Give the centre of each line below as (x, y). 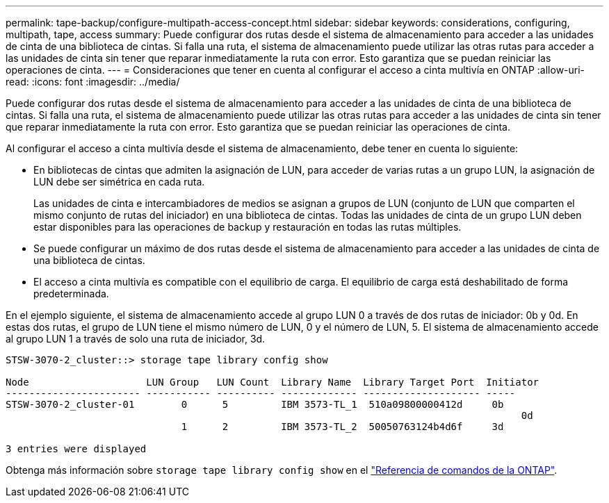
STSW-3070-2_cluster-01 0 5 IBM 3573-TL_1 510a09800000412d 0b (255, 404)
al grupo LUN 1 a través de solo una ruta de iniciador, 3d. (136, 339)
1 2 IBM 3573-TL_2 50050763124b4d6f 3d (342, 427)
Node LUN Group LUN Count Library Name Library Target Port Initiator (273, 382)
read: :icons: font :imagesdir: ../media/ (93, 82)
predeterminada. (71, 294)
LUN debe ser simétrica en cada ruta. (119, 182)
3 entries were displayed (76, 449)
